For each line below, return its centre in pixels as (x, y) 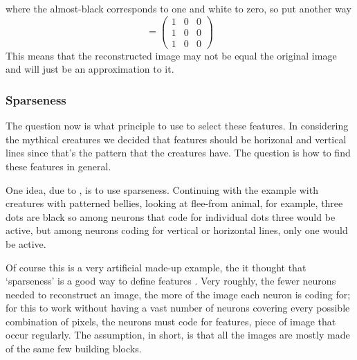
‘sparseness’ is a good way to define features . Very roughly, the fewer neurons (171, 281)
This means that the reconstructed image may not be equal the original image (171, 55)
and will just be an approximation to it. (90, 69)
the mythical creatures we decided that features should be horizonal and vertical (176, 139)
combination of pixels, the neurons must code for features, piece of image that (171, 321)
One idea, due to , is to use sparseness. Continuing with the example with (162, 189)
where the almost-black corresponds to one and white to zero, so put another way (178, 8)
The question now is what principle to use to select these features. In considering (177, 126)
